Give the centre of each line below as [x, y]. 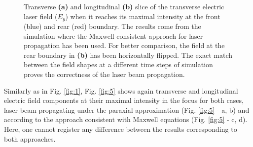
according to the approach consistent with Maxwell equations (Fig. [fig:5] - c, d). [126, 119]
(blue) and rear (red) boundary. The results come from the [112, 26]
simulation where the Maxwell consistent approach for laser [113, 36]
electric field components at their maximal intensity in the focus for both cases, [124, 100]
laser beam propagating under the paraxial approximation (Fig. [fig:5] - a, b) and [127, 110]
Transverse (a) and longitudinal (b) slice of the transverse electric [124, 6]
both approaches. [30, 138]
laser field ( [41, 16]
